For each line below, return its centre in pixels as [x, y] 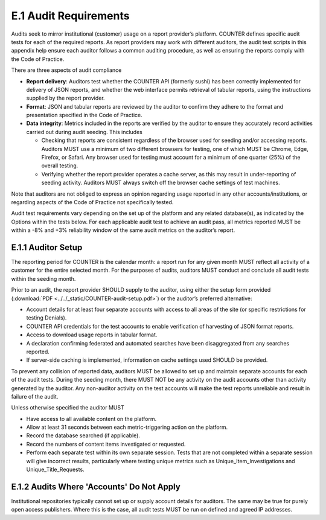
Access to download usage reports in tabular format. [92, 335]
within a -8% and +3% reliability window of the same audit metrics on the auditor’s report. [123, 230]
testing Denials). [46, 318]
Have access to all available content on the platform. [91, 419]
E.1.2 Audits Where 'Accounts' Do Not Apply [96, 486]
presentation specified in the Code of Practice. [85, 115]
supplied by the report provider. [66, 98]
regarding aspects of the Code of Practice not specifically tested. [92, 202]
